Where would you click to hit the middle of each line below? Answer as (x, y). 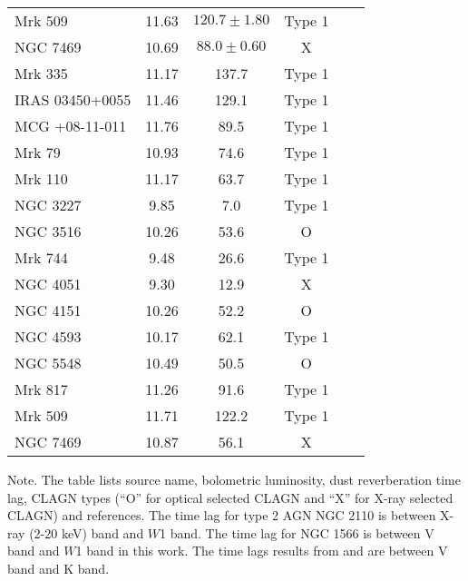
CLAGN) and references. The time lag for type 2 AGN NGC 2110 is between (222, 515)
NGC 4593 (48, 336)
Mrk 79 (38, 152)
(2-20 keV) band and (87, 532)
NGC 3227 (48, 205)
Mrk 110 (41, 178)
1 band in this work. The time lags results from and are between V (262, 551)
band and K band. (58, 568)
